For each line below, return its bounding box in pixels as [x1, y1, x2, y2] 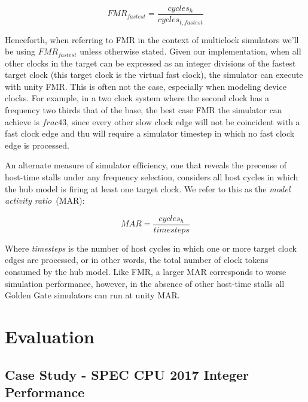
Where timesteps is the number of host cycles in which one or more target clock [5, 241, 297, 254]
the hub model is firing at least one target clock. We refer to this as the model [5, 182, 291, 195]
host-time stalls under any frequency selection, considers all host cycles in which [5, 171, 298, 183]
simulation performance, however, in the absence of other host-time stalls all [5, 277, 285, 289]
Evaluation [5, 324, 94, 349]
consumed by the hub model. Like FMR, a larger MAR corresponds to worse [5, 265, 286, 278]
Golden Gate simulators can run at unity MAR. [5, 289, 180, 301]
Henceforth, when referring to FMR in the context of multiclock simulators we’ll [5, 33, 299, 46]
